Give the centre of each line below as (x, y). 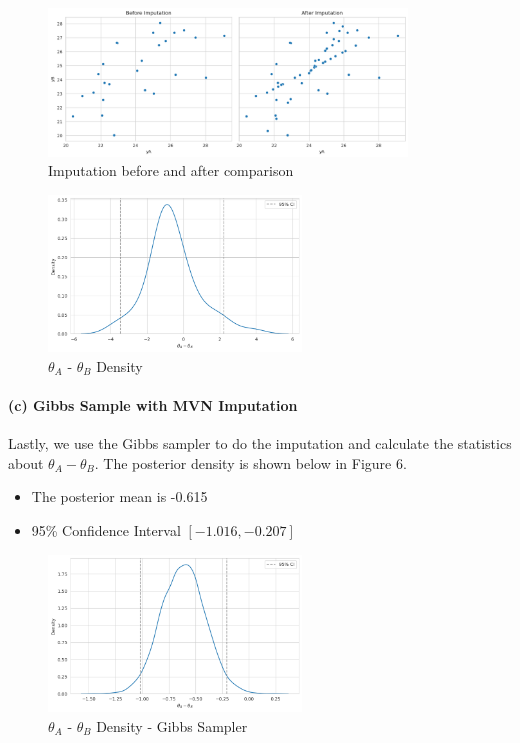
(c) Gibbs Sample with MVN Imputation (153, 404)
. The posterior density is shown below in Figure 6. (250, 462)
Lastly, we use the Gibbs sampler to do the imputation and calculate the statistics (260, 443)
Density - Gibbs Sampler (172, 725)
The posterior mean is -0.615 (119, 496)
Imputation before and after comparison (171, 170)
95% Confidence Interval (106, 529)
